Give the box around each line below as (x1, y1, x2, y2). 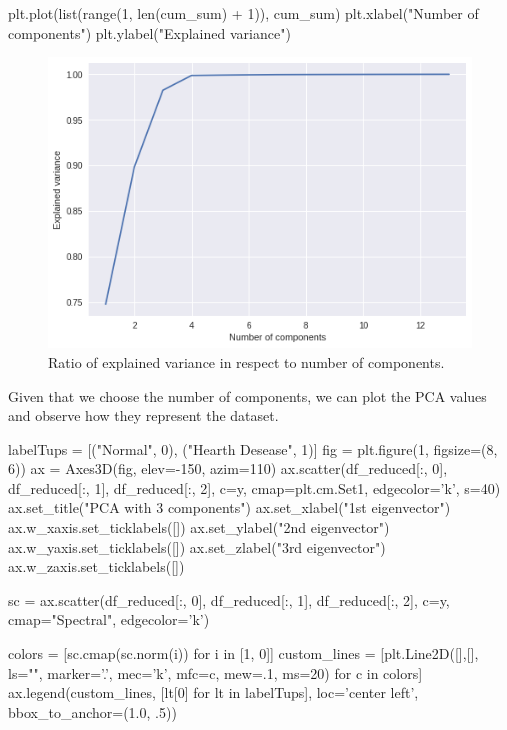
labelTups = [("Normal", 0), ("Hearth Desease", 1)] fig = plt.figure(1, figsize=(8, (8, 438, 498, 459)
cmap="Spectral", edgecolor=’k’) (8, 609, 210, 630)
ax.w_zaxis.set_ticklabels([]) (8, 556, 185, 577)
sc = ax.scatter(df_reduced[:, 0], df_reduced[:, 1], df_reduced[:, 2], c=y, (8, 589, 450, 610)
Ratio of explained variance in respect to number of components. (48, 351, 445, 372)
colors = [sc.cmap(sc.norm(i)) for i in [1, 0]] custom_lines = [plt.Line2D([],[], (8, 643, 479, 664)
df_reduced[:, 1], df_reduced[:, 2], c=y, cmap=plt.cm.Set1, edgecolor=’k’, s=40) (8, 477, 501, 498)
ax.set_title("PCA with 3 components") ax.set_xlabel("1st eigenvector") (8, 497, 451, 518)
